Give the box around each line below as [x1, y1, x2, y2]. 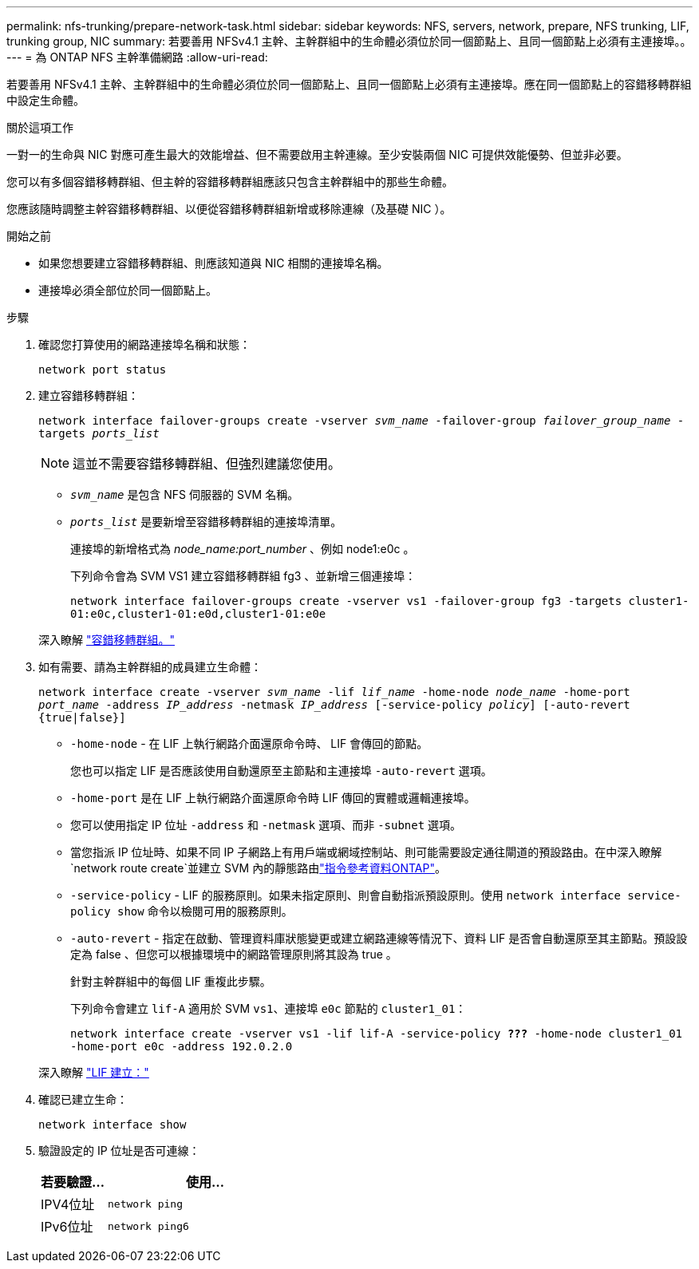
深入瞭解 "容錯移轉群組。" [38, 633, 175, 646]
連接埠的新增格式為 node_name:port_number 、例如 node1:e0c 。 [70, 542, 415, 555]
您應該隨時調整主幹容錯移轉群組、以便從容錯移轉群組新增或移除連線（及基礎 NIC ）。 [6, 202, 452, 215]
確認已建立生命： [38, 1093, 128, 1106]
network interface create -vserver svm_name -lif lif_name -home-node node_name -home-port [38, 686, 630, 698]
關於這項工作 [6, 121, 73, 134]
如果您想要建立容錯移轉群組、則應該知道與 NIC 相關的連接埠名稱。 [38, 256, 389, 270]
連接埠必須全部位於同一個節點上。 [38, 283, 217, 297]
